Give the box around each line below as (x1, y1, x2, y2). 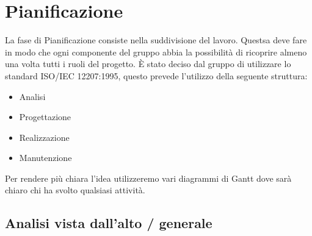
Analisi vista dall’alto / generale (5, 213, 212, 232)
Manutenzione (19, 151, 72, 164)
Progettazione (19, 110, 71, 123)
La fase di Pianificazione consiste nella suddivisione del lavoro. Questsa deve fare (5, 34, 307, 46)
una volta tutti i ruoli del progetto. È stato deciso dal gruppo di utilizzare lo (5, 57, 291, 70)
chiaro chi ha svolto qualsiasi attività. (5, 184, 145, 196)
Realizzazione (19, 131, 70, 143)
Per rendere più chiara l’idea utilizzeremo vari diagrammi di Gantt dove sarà (5, 171, 292, 184)
